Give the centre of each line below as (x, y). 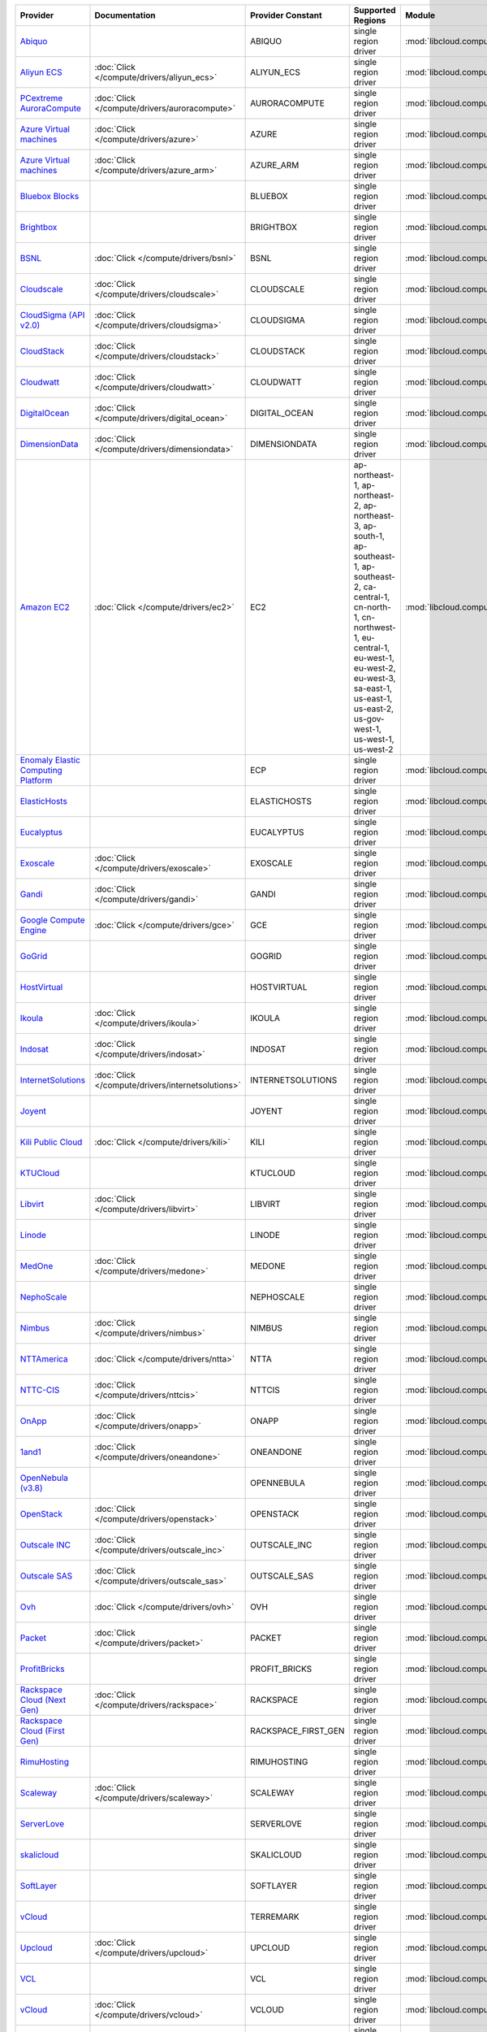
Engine (33, 930)
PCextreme (41, 98)
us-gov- (369, 719)
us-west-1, (374, 739)
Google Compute (52, 920)
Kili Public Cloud (51, 1142)
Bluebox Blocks (50, 196)
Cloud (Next (43, 1700)
